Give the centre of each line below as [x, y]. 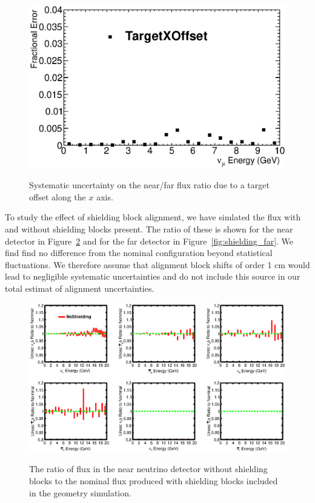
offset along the [58, 196]
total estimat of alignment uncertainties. [80, 288]
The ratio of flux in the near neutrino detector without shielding [148, 469]
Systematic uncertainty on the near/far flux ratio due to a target [149, 185]
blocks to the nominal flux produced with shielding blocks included [154, 481]
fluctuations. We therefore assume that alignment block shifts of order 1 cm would [157, 264]
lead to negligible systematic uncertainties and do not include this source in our [153, 276]
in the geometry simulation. [80, 492]
